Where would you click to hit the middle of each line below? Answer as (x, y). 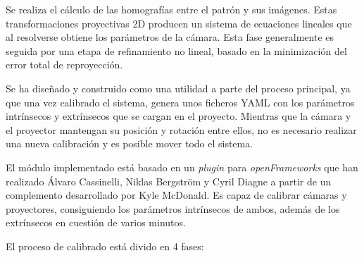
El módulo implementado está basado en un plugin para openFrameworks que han (182, 167)
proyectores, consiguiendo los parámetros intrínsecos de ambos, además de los (173, 208)
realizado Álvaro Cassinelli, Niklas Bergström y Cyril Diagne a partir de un (169, 181)
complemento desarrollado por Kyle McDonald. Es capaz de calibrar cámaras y (176, 195)
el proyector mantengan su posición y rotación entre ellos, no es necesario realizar (181, 129)
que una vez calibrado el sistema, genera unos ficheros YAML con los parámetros (180, 102)
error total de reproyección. (64, 64)
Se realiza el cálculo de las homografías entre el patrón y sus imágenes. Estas (171, 9)
